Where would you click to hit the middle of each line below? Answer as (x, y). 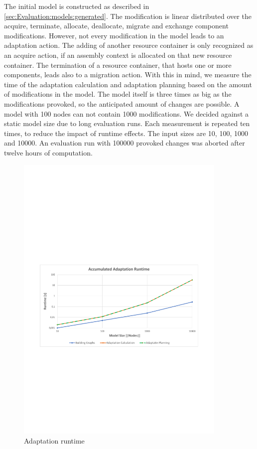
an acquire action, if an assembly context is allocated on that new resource (118, 55)
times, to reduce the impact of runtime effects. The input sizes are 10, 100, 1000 (126, 133)
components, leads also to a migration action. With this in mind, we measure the (128, 75)
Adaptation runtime (54, 440)
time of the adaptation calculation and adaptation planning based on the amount (128, 84)
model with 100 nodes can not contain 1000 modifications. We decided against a (127, 113)
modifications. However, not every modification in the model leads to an (114, 35)
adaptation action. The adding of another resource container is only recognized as (129, 45)
